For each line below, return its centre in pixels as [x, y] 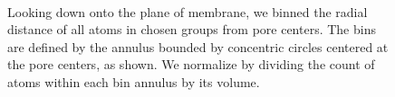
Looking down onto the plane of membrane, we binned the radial [188, 11]
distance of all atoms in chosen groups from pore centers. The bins [192, 29]
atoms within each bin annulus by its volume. [134, 81]
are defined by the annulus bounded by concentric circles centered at [198, 46]
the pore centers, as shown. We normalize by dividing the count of [191, 64]
